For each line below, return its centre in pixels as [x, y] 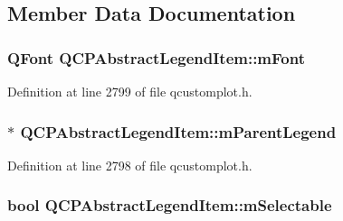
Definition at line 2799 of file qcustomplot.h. [130, 91]
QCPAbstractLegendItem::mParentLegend [178, 131]
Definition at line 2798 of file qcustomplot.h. [130, 165]
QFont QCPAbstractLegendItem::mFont [156, 57]
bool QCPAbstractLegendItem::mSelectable [170, 205]
